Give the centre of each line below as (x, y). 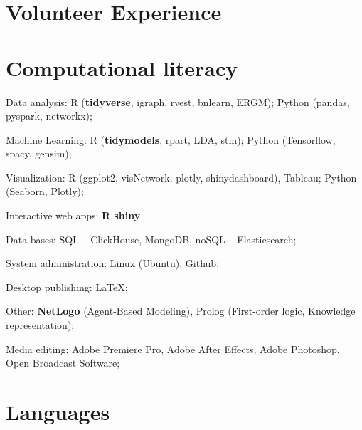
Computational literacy (122, 67)
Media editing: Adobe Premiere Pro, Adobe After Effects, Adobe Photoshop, (173, 348)
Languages (58, 411)
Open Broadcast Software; (63, 363)
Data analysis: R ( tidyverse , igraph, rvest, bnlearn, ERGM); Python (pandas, (178, 101)
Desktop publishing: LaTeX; (67, 287)
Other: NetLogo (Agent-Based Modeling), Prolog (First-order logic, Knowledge (181, 311)
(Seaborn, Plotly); (45, 191)
